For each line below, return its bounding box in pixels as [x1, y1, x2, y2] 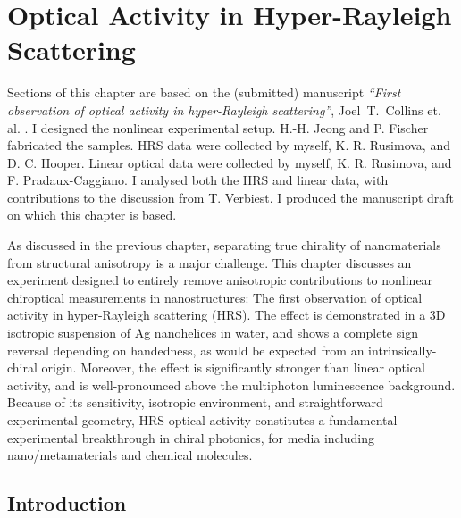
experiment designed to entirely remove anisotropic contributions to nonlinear [7, 271, 433, 289]
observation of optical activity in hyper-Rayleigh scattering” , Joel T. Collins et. [7, 100, 441, 119]
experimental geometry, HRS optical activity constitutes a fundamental [7, 411, 398, 429]
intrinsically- [368, 340, 437, 359]
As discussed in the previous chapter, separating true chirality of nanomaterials [7, 236, 441, 255]
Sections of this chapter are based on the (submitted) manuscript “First [7, 83, 401, 102]
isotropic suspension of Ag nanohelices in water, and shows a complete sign [7, 323, 418, 342]
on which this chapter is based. [7, 205, 177, 224]
